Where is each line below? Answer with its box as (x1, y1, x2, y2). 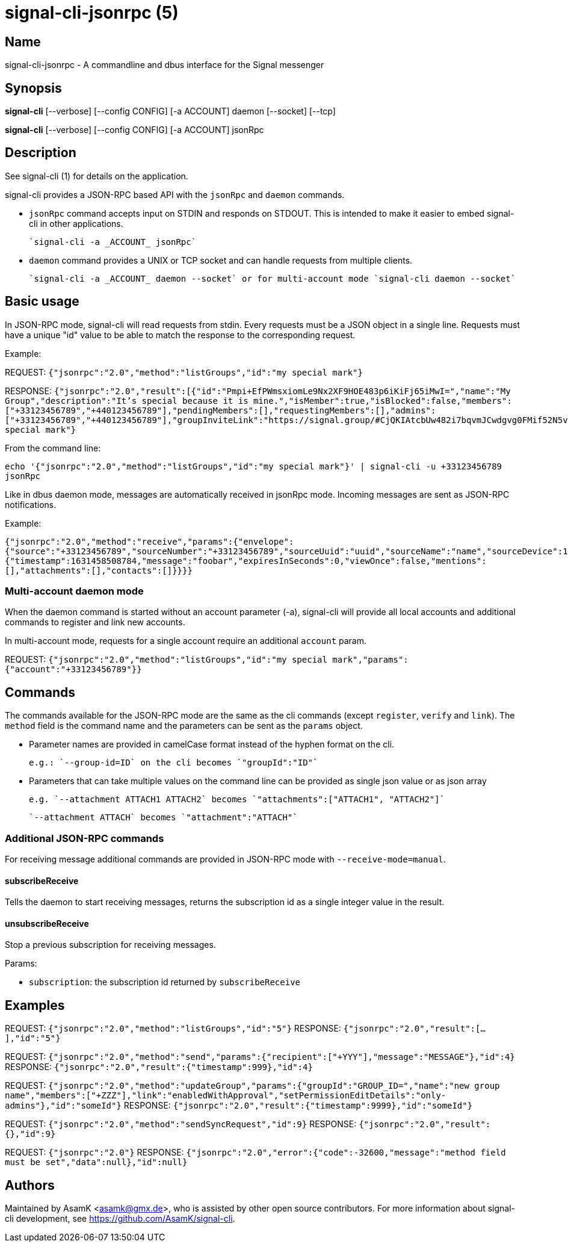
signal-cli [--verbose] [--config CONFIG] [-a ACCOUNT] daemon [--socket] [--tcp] (5, 106, 336, 117)
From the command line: (5, 442, 101, 453)
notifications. (5, 499, 57, 510)
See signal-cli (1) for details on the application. (5, 170, 188, 181)
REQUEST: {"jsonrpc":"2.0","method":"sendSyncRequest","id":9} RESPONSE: (5, 1119, 357, 1130)
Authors (5, 1177, 55, 1193)
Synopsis (5, 80, 62, 96)
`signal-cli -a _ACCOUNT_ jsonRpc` (29, 237, 197, 247)
